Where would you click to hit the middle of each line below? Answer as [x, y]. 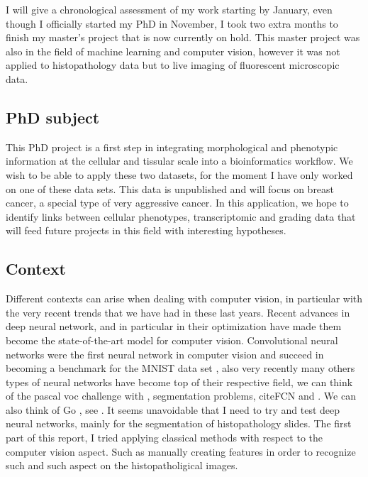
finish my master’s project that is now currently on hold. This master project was [183, 37]
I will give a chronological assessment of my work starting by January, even [169, 9]
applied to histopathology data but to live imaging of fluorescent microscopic [173, 65]
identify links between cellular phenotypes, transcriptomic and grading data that [181, 216]
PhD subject [53, 117]
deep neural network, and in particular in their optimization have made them [174, 326]
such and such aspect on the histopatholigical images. [122, 465]
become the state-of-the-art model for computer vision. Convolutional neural [172, 340]
